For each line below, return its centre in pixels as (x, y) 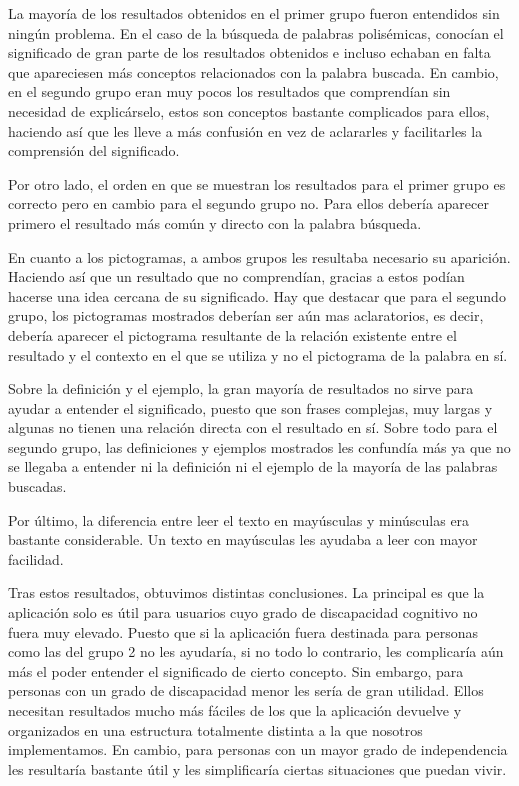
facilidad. (36, 558)
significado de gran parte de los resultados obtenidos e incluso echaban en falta (249, 52)
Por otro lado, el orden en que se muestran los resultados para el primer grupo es (257, 183)
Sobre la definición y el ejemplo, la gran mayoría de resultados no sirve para (241, 388)
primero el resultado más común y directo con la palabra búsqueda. (215, 222)
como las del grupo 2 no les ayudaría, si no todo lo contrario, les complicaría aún (256, 651)
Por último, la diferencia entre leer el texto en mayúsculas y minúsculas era (239, 519)
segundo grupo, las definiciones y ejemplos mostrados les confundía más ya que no (259, 446)
